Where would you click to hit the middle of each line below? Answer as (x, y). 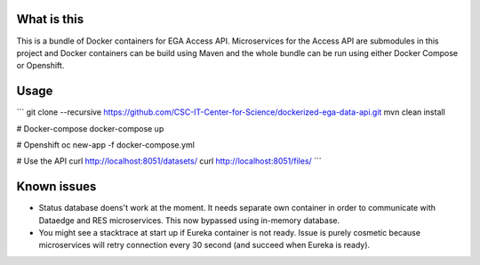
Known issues (56, 187)
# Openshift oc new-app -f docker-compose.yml (106, 145)
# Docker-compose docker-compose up (90, 128)
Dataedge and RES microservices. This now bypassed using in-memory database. (189, 220)
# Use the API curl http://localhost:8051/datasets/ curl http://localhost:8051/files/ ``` (169, 161)
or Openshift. (40, 66)
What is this (50, 19)
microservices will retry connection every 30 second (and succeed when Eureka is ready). (204, 245)
